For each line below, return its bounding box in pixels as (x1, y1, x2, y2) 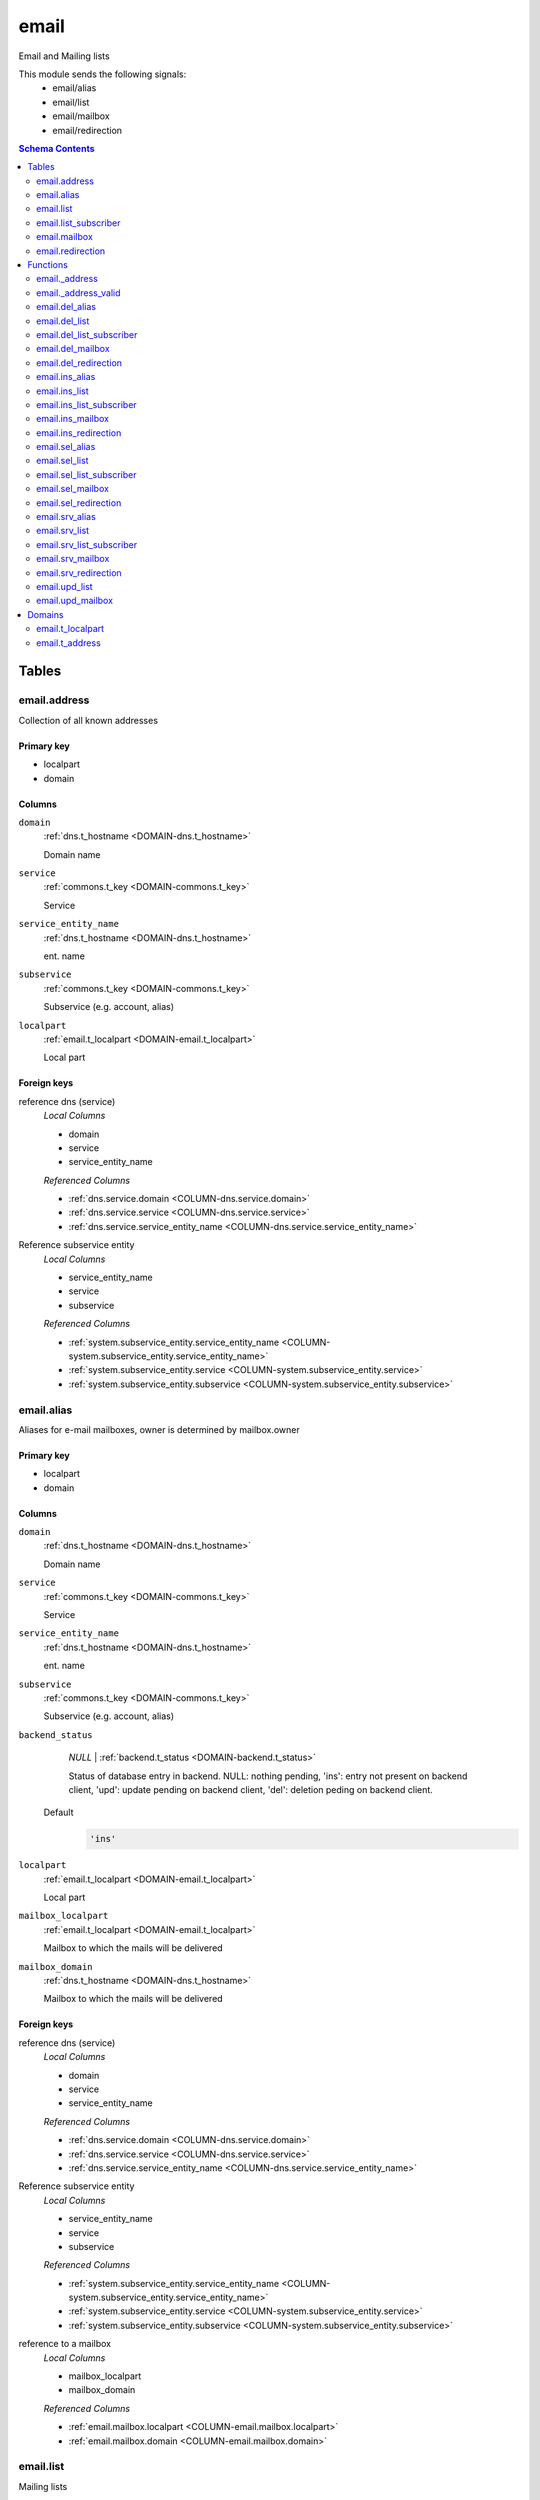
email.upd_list (36, 581, 94, 592)
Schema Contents (18, 142, 95, 154)
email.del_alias (36, 301, 97, 313)
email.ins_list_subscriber (36, 398, 137, 410)
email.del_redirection (36, 356, 123, 369)
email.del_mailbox (36, 343, 110, 355)
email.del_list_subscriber (36, 328, 138, 340)
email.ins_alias (36, 371, 96, 383)
